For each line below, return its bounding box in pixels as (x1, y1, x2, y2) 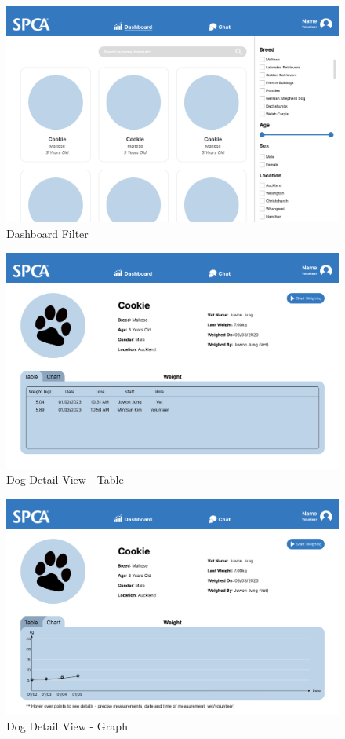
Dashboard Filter (6, 225, 89, 241)
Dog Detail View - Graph (6, 718, 128, 734)
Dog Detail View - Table (6, 471, 124, 488)
